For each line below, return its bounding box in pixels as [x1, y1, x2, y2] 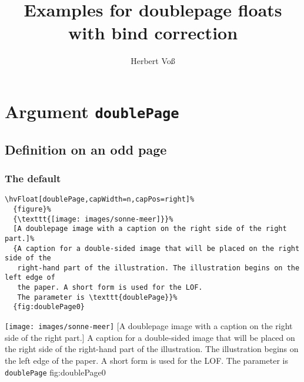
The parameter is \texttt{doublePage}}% [17, 293, 178, 301]
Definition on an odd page [5, 140, 167, 158]
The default [5, 170, 61, 185]
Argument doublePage [5, 99, 179, 123]
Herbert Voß [131, 55, 175, 67]
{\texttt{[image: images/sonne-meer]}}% [13, 215, 173, 223]
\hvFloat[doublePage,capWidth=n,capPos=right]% [5, 195, 195, 204]
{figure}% [13, 205, 51, 213]
